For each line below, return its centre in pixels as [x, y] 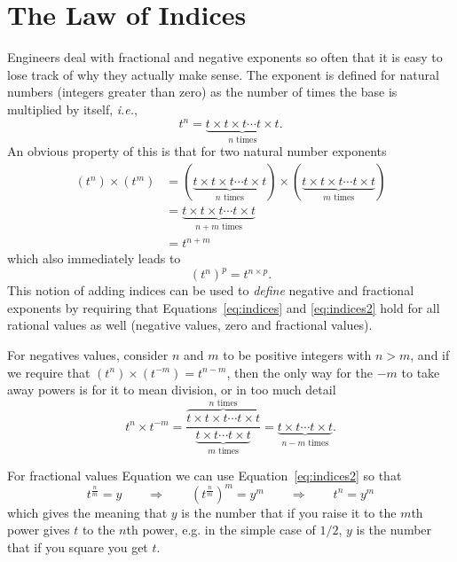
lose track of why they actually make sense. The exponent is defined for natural [223, 74]
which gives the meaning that [87, 512]
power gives [39, 530]
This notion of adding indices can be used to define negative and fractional [211, 290]
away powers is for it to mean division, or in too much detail [172, 390]
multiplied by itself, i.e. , [73, 109]
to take [421, 372]
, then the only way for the [299, 372]
